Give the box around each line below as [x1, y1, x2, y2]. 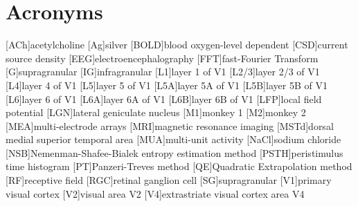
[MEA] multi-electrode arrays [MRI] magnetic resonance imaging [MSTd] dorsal [6, 118, 334, 133]
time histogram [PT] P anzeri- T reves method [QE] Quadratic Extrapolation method [6, 159, 352, 174]
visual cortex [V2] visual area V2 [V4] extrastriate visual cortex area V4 [6, 186, 305, 200]
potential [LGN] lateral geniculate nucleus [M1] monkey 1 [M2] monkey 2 [6, 105, 306, 120]
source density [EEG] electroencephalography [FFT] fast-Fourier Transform [6, 50, 319, 65]
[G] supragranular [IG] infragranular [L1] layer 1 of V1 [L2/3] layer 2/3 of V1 [6, 64, 320, 79]
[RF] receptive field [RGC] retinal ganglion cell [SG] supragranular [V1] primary [6, 173, 332, 187]
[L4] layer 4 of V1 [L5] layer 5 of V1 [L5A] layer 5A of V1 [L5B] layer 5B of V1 [6, 77, 328, 92]
